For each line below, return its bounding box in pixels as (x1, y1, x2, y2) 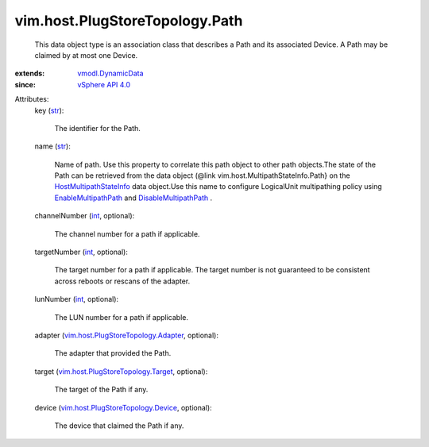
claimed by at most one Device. (34, 50, 138, 60)
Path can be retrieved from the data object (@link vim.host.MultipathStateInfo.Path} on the (54, 171, 350, 180)
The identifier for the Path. (54, 123, 141, 133)
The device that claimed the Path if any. (54, 421, 184, 430)
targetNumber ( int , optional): (34, 247, 129, 257)
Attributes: (14, 94, 49, 104)
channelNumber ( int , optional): (34, 211, 135, 221)
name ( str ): (34, 141, 71, 151)
